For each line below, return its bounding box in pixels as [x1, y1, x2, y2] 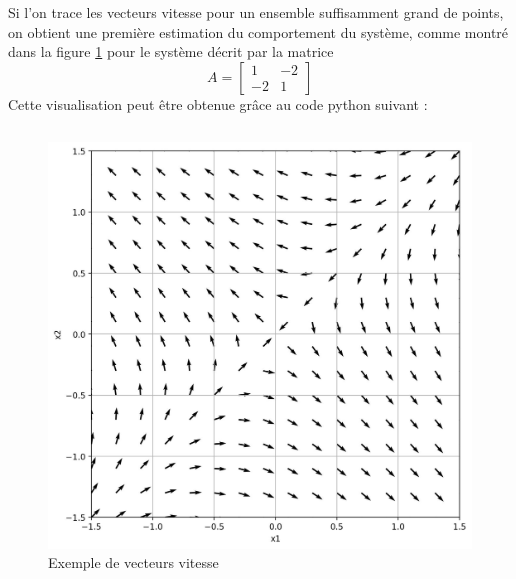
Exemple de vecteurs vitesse [48, 552, 219, 573]
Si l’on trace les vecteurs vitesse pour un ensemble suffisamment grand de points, [8, 2, 504, 22]
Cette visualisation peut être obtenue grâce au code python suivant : [8, 93, 428, 114]
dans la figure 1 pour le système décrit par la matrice [8, 41, 334, 62]
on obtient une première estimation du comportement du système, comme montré [8, 21, 509, 42]
